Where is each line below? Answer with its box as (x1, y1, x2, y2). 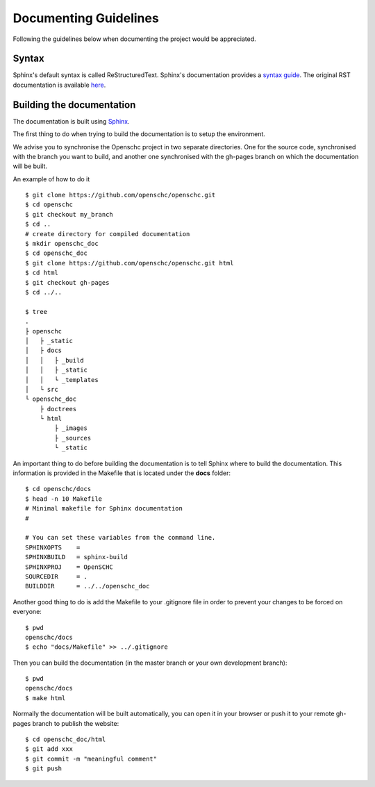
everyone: (12, 608, 42, 616)
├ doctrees (39, 405, 77, 413)
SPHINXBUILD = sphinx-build (25, 553, 128, 561)
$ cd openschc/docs (25, 485, 92, 493)
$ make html (25, 694, 66, 702)
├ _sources (54, 434, 92, 442)
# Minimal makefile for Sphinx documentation (25, 504, 183, 513)
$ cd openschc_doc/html (25, 736, 106, 743)
